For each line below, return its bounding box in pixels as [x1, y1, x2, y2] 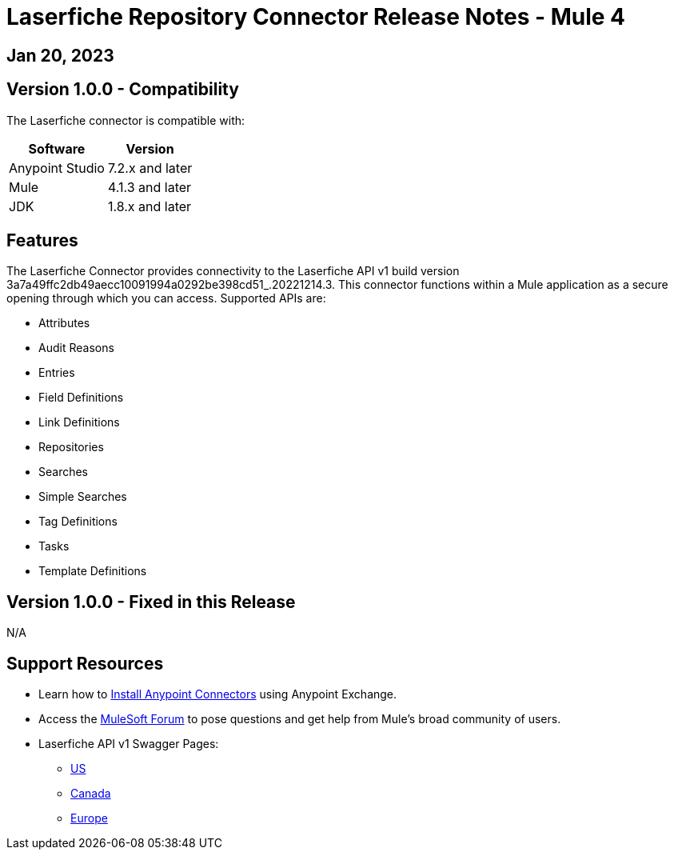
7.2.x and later [107, 159, 193, 176]
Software [28, 140, 86, 157]
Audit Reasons [38, 341, 114, 355]
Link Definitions [38, 415, 120, 430]
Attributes [38, 316, 90, 330]
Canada [70, 786, 111, 801]
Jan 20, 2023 [6, 45, 114, 66]
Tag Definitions [38, 514, 118, 529]
